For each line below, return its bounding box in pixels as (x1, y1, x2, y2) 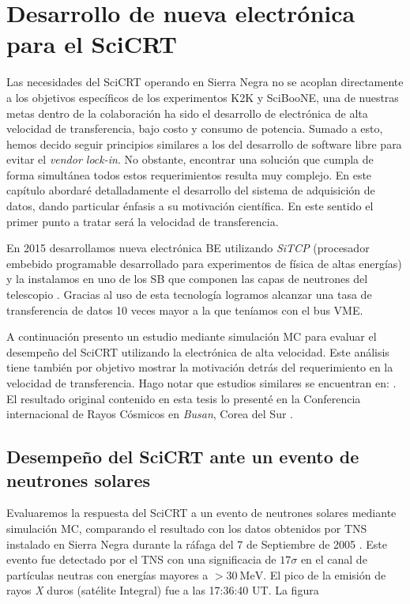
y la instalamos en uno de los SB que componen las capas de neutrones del (6, 270, 368, 287)
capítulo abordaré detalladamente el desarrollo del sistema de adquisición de (6, 182, 375, 198)
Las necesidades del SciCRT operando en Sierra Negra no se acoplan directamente (6, 74, 404, 90)
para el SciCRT (6, 28, 177, 60)
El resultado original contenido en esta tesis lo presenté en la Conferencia (6, 390, 361, 406)
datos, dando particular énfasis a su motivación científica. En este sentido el (6, 198, 374, 214)
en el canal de (300, 551, 367, 568)
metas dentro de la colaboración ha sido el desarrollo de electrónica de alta (6, 104, 368, 121)
